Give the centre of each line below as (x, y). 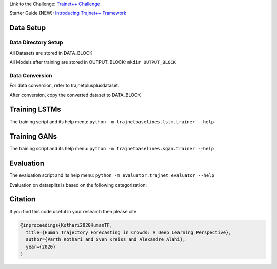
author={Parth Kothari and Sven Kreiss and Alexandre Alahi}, (106, 240)
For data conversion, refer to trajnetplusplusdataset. (64, 86)
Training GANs (33, 136)
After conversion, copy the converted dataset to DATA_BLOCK (75, 95)
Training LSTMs (35, 110)
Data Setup (28, 28)
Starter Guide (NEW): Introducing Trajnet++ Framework (68, 13)
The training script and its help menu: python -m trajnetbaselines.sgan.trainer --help (112, 149)
